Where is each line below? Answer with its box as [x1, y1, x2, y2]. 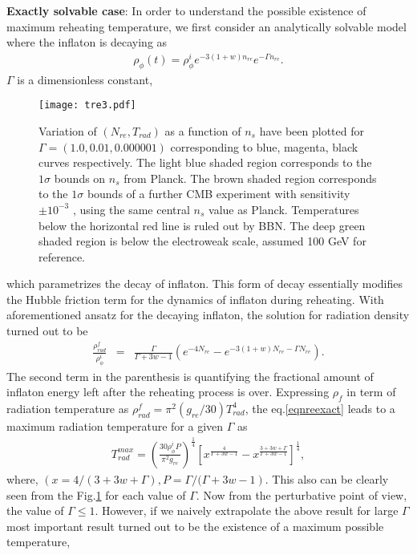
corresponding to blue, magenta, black [170, 138, 358, 155]
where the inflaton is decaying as [6, 34, 168, 51]
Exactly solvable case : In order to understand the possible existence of [6, 2, 366, 18]
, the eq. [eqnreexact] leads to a [245, 399, 395, 416]
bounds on [54, 169, 106, 186]
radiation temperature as [6, 399, 129, 416]
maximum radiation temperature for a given [6, 417, 224, 434]
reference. [38, 248, 86, 265]
